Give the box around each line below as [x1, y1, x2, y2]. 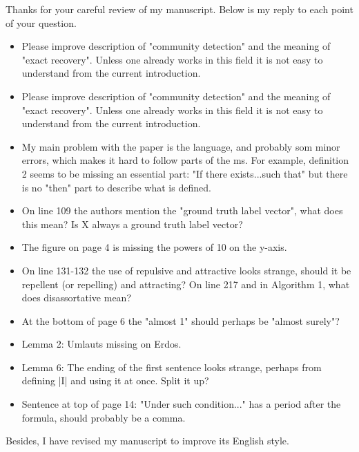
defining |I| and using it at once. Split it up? [21, 373, 209, 388]
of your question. [6, 15, 77, 30]
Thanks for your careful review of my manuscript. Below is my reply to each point [6, 2, 353, 16]
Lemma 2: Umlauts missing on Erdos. [21, 337, 182, 351]
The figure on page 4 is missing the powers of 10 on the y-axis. [21, 240, 287, 254]
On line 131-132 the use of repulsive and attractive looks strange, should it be [21, 263, 351, 277]
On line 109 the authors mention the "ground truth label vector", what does [21, 203, 343, 218]
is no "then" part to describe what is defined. [21, 180, 211, 194]
